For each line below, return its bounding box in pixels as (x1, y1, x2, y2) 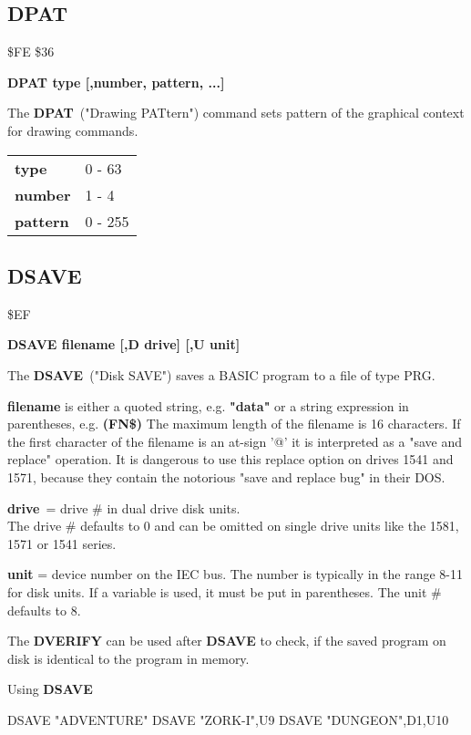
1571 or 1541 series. (7, 533, 117, 553)
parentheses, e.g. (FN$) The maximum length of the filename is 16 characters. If (7, 414, 461, 433)
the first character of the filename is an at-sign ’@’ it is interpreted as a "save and (7, 431, 462, 450)
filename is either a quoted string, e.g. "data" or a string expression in (7, 396, 409, 415)
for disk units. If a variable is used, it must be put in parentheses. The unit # (7, 582, 442, 601)
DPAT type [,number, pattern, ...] (7, 72, 225, 91)
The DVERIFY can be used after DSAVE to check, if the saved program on (7, 631, 446, 650)
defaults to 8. (7, 600, 81, 619)
